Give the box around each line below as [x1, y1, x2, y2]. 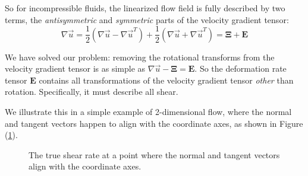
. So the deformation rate [194, 62, 287, 75]
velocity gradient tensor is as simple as [5, 62, 146, 75]
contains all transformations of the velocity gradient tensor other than [39, 73, 294, 86]
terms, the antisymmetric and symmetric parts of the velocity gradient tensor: [5, 13, 289, 25]
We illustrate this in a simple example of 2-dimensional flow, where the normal [5, 105, 292, 118]
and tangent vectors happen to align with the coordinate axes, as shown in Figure [5, 117, 303, 129]
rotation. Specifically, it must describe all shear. [5, 85, 178, 98]
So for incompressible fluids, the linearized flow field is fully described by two [5, 2, 285, 14]
